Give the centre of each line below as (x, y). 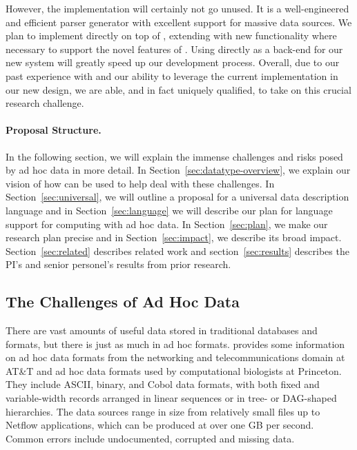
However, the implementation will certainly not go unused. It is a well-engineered (177, 8)
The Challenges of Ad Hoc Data (123, 301)
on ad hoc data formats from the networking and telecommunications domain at (175, 357)
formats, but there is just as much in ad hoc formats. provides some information (175, 344)
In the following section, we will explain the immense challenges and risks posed (174, 156)
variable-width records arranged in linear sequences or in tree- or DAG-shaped (171, 398)
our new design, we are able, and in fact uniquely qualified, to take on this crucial (178, 89)
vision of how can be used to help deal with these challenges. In (140, 183)
